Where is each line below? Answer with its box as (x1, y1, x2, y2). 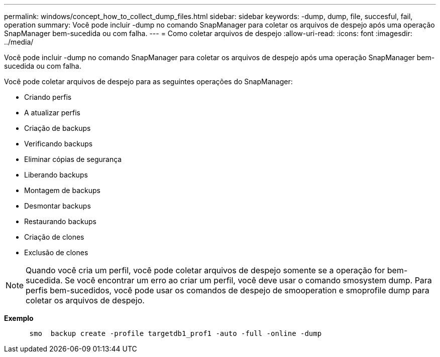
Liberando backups (24, 170, 88, 179)
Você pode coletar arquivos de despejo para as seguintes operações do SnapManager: (4, 77, 293, 86)
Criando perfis (24, 93, 72, 101)
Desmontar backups (24, 202, 91, 210)
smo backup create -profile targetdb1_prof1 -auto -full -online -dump (29, 329, 322, 337)
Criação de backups (24, 124, 91, 132)
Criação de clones (24, 233, 84, 241)
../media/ (4, 38, 34, 46)
